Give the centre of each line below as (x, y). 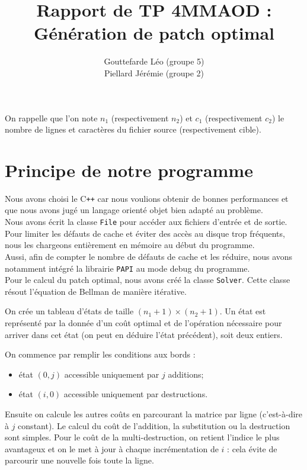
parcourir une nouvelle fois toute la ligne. (79, 460)
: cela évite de (252, 448)
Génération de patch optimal (154, 33)
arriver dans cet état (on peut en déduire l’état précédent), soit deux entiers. (144, 334)
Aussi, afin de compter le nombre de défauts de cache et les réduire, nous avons (149, 256)
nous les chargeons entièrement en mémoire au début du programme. (130, 245)
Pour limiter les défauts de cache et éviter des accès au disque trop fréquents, (145, 233)
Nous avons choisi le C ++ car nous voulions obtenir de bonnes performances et (147, 198)
